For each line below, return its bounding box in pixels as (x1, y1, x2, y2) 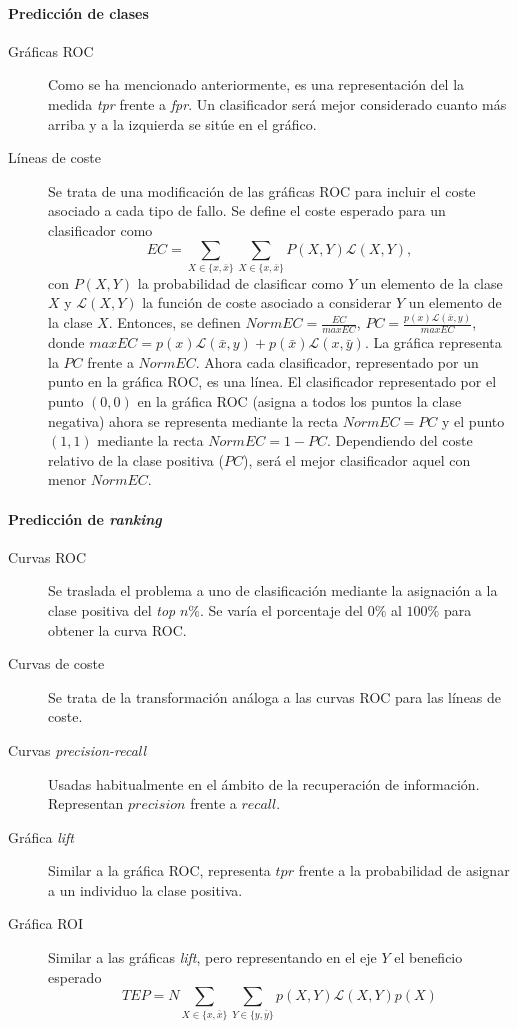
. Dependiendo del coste (327, 430, 473, 451)
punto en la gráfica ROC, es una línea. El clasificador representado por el (48, 371, 497, 392)
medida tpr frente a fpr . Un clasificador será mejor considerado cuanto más (48, 93, 507, 114)
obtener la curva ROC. (48, 619, 187, 640)
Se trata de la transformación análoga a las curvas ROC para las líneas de (48, 686, 502, 707)
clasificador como (48, 219, 153, 240)
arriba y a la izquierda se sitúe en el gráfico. (48, 113, 317, 134)
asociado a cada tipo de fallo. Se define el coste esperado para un (48, 200, 446, 221)
